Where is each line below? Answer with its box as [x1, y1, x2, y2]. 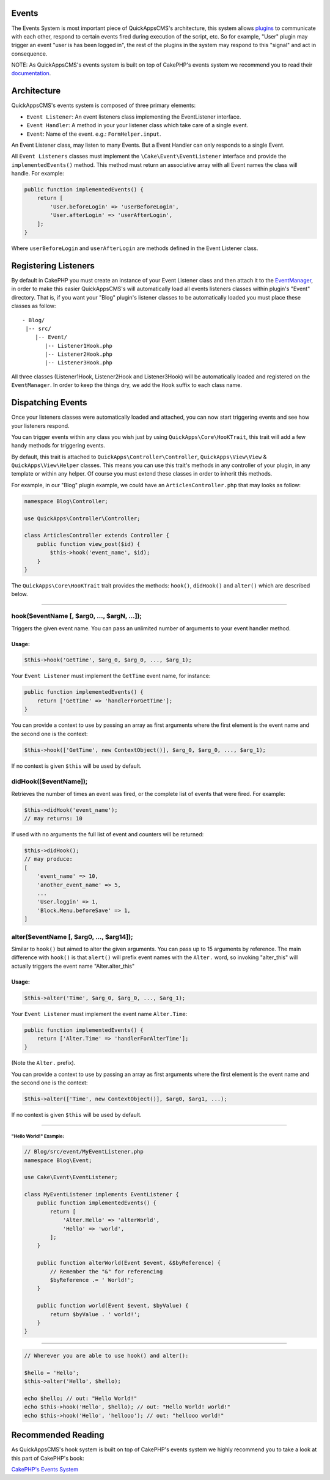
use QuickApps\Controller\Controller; [24, 515, 141, 522]
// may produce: [24, 856, 73, 863]
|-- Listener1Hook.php [45, 342, 113, 349]
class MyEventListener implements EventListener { [24, 1191, 180, 1198]
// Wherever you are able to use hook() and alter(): [24, 1352, 189, 1359]
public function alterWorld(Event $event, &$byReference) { [37, 1259, 221, 1267]
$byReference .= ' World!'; [50, 1276, 134, 1283]
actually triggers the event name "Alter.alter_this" [11, 962, 135, 970]
